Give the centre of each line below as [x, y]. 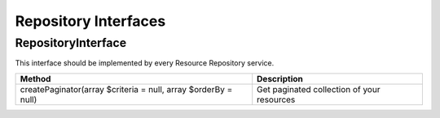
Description [280, 78]
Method [35, 78]
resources [276, 99]
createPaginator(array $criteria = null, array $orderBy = [126, 89]
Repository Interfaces [90, 21]
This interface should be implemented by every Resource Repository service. [145, 63]
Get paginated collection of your [319, 89]
